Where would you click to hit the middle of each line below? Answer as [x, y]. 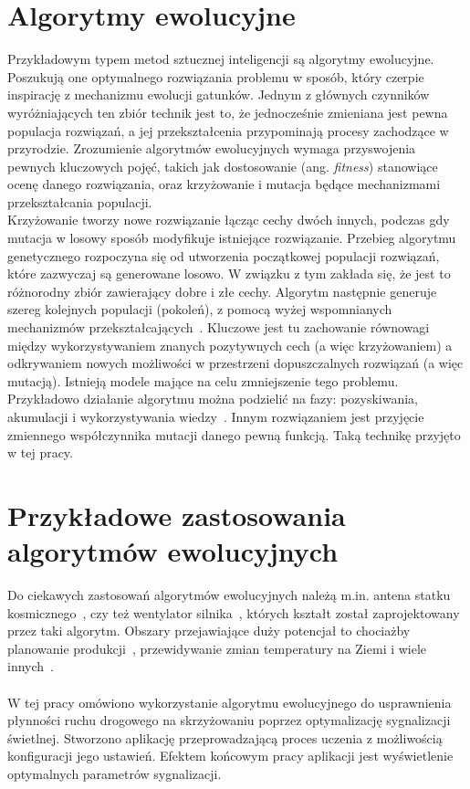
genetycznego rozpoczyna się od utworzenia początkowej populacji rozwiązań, [224, 255]
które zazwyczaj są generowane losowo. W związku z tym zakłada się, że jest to [229, 274]
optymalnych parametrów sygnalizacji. [115, 774]
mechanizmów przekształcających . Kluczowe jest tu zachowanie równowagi [219, 327]
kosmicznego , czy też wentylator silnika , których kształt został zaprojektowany [234, 612]
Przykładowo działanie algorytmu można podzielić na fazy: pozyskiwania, [213, 399]
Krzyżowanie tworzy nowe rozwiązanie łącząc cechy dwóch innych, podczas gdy [229, 220]
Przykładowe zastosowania [177, 515]
